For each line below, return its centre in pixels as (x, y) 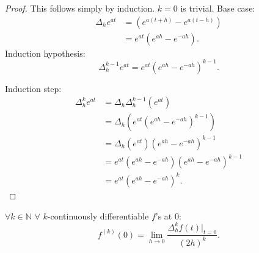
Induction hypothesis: (45, 53)
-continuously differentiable (98, 216)
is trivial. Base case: (218, 8)
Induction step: (33, 88)
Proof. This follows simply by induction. (80, 8)
